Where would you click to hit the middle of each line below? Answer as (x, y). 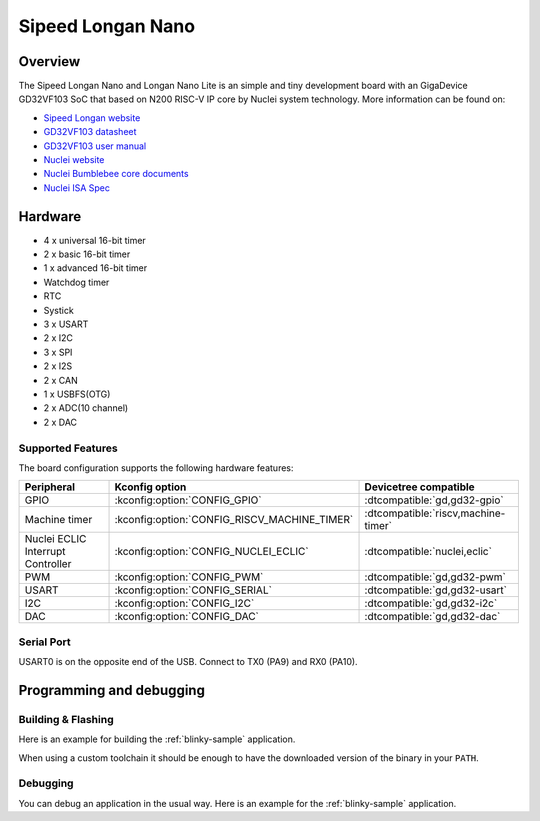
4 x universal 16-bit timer (95, 240)
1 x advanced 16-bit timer (95, 268)
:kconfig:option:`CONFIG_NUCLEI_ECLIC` (211, 552)
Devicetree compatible (419, 487)
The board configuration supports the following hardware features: (156, 467)
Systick (58, 310)
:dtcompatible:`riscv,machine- (435, 513)
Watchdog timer (76, 282)
